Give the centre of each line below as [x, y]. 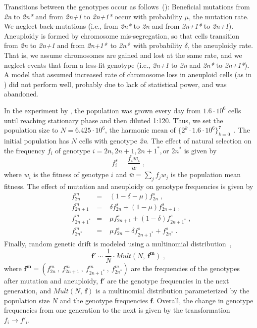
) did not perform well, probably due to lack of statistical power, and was [115, 84]
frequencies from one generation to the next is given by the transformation [117, 310]
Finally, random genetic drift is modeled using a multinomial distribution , [118, 243]
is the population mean [206, 174]
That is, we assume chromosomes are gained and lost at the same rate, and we [123, 55]
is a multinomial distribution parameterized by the [173, 290]
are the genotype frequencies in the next [168, 281]
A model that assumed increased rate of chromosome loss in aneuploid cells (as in [128, 74]
